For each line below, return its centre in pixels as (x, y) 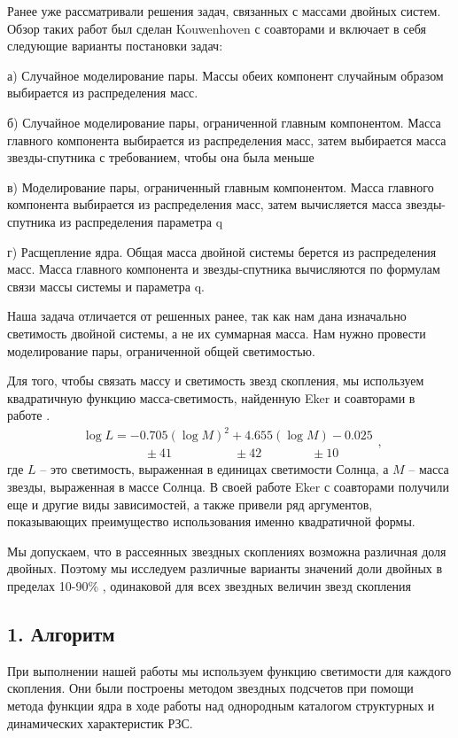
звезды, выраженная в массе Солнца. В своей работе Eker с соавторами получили (229, 487)
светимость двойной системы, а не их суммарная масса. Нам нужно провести (217, 333)
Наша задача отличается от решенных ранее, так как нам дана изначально (207, 316)
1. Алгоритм (61, 633)
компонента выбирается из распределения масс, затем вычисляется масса (205, 204)
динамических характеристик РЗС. (100, 722)
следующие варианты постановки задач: (115, 46)
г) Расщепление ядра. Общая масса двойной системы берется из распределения (222, 251)
